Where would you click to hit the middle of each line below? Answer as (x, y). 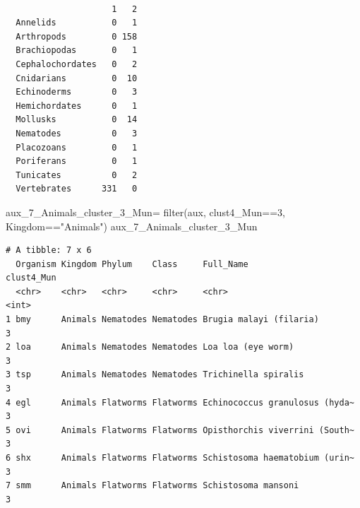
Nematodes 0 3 (77, 133)
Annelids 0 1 (77, 23)
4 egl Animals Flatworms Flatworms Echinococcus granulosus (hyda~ (180, 402)
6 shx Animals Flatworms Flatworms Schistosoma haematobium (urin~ (180, 458)
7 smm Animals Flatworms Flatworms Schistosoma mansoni (152, 486)
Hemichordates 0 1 (77, 106)
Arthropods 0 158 (77, 36)
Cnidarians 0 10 (77, 78)
